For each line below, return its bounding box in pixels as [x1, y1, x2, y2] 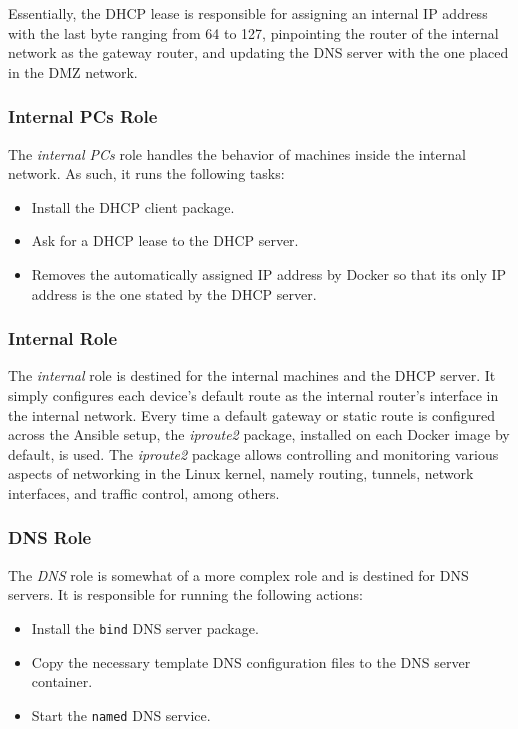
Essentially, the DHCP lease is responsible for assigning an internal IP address [8, 3, 488, 23]
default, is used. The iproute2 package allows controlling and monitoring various [8, 443, 499, 464]
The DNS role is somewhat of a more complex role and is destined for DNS [8, 564, 469, 585]
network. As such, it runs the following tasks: [8, 163, 285, 184]
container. [31, 671, 93, 692]
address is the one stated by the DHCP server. [31, 283, 317, 304]
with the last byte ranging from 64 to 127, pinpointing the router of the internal [8, 22, 499, 43]
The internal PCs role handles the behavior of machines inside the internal [8, 143, 466, 164]
